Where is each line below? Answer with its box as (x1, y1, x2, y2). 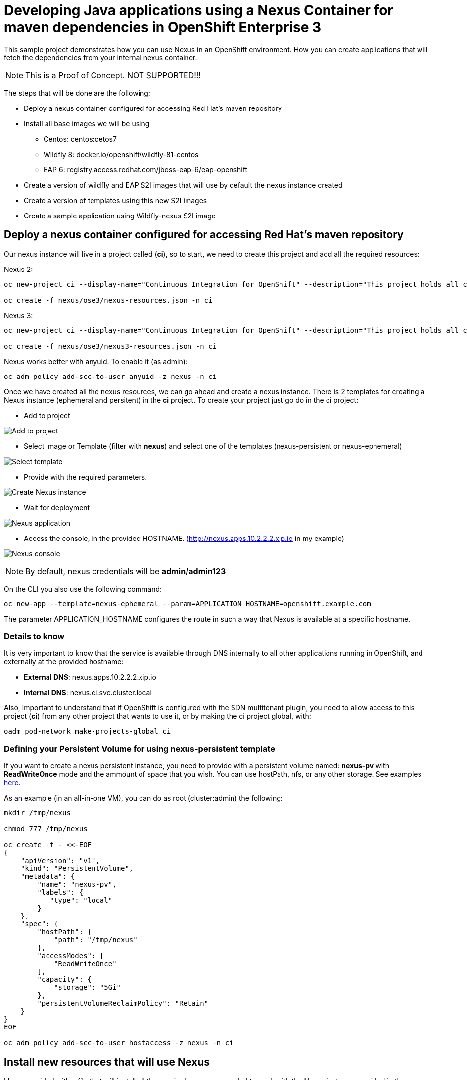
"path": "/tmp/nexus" (54, 936, 138, 944)
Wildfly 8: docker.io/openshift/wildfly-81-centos (44, 150, 199, 159)
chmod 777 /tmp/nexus (4, 825, 88, 833)
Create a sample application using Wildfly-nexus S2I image (24, 211, 216, 220)
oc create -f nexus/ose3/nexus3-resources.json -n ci (4, 342, 217, 350)
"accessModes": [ (37, 952, 104, 960)
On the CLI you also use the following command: (4, 584, 162, 593)
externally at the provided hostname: (4, 657, 124, 666)
